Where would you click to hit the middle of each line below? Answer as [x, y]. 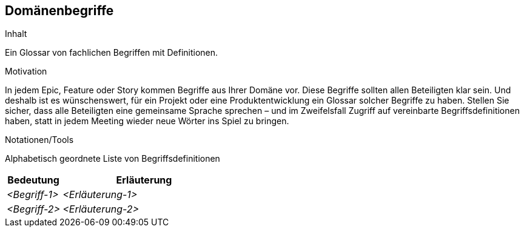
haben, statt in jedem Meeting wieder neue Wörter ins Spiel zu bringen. [147, 121]
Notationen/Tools [39, 140]
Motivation [26, 71]
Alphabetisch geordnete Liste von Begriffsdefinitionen [113, 159]
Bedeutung [33, 180]
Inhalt [16, 34]
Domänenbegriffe [59, 11]
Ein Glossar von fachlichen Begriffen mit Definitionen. [112, 53]
